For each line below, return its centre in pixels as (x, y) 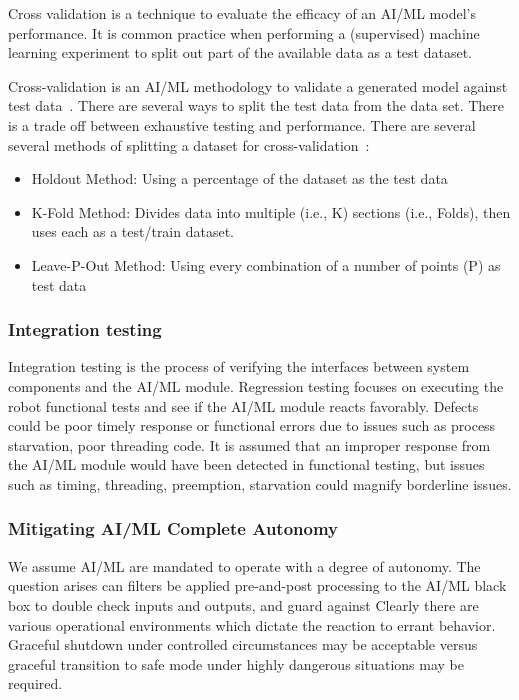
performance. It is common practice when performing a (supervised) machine (244, 32)
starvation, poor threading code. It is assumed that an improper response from (249, 444)
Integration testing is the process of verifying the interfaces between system (239, 366)
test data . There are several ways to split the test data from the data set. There (256, 105)
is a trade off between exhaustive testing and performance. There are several (242, 124)
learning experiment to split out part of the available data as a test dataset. (240, 52)
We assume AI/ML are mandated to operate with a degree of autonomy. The (244, 565)
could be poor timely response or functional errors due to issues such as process (252, 425)
